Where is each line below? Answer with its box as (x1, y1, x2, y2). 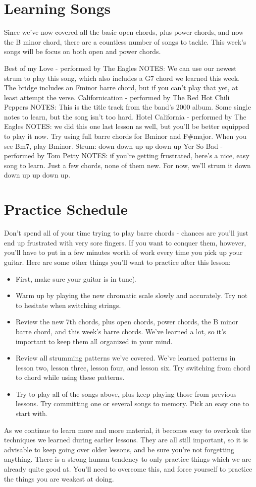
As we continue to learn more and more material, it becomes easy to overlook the (4, 425, 251, 435)
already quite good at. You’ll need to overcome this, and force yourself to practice (4, 464, 252, 474)
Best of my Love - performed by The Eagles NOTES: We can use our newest (4, 62, 237, 73)
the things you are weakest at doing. (4, 473, 114, 484)
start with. (15, 408, 48, 419)
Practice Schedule (4, 199, 128, 219)
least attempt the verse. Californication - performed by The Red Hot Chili (4, 92, 230, 102)
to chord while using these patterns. (15, 372, 125, 382)
